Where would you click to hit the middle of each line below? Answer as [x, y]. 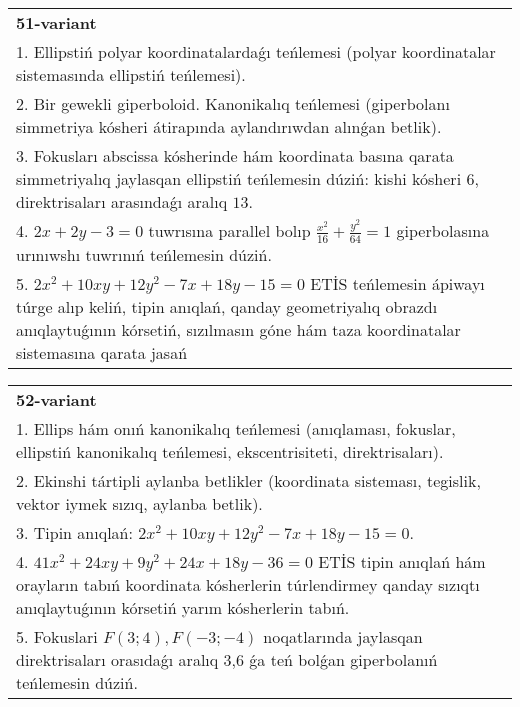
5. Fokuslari [57, 636]
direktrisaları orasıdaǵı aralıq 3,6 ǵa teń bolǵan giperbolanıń [227, 659]
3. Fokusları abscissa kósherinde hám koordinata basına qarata [235, 155]
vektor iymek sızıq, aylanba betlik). [139, 503]
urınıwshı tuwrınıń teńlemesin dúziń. [144, 254]
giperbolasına [443, 230]
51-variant [56, 22]
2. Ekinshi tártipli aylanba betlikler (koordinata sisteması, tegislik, [248, 480]
